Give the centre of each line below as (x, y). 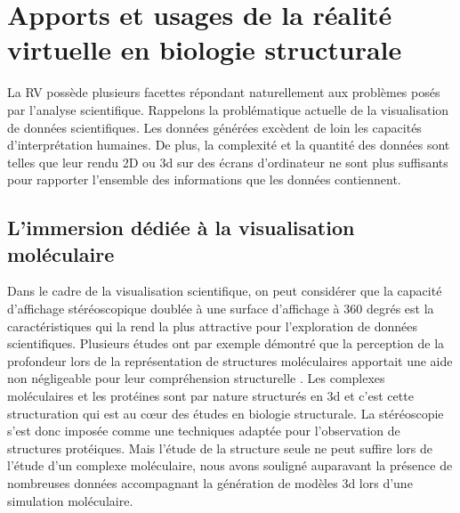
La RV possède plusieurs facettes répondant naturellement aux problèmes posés (224, 92)
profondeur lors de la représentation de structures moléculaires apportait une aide (230, 360)
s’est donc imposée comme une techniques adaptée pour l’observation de (204, 431)
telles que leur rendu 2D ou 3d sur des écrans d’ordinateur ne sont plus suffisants (228, 162)
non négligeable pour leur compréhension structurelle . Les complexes (196, 378)
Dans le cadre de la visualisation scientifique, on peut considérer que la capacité (225, 291)
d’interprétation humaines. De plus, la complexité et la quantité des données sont (229, 145)
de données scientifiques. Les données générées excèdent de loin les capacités (214, 127)
